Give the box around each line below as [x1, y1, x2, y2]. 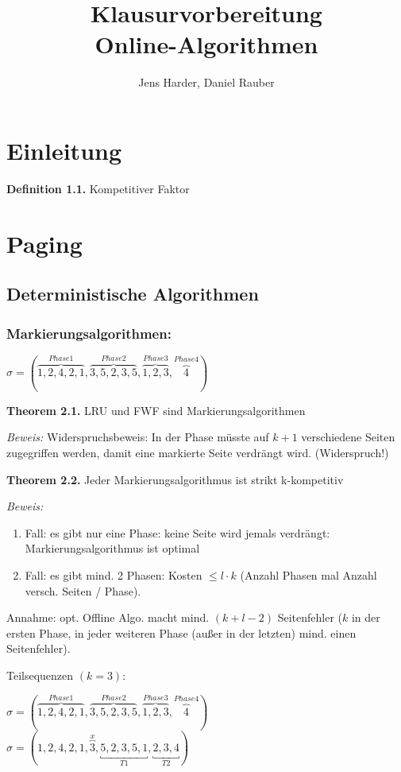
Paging [6, 227, 83, 259]
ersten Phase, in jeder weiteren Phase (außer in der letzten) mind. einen [6, 624, 357, 641]
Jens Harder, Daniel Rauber [138, 74, 275, 91]
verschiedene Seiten [301, 429, 395, 445]
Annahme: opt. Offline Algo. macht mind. [6, 609, 210, 626]
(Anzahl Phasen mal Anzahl [240, 566, 377, 583]
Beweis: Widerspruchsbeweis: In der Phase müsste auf [6, 429, 269, 445]
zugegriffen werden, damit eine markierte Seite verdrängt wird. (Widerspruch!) [6, 444, 389, 460]
